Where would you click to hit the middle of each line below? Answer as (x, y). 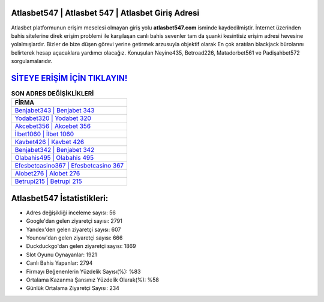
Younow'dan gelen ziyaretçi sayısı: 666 (74, 238)
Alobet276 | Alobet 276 (47, 174)
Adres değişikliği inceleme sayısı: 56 (71, 213)
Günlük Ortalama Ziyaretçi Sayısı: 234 (73, 288)
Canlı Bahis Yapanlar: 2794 (59, 263)
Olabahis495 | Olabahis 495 (54, 158)
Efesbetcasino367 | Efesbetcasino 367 (69, 166)
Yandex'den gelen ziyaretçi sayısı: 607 (73, 229)
